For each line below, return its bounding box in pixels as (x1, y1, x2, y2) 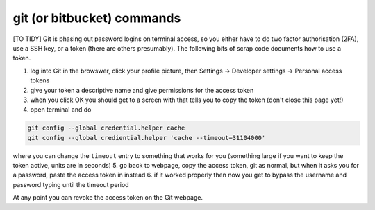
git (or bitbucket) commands (12, 10, 181, 26)
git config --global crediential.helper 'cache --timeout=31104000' (27, 134, 266, 141)
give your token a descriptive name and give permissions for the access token (30, 86, 254, 94)
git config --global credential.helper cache (27, 124, 185, 132)
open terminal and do (30, 105, 92, 114)
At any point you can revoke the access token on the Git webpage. (12, 193, 203, 202)
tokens (30, 76, 50, 85)
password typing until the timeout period (12, 180, 129, 189)
